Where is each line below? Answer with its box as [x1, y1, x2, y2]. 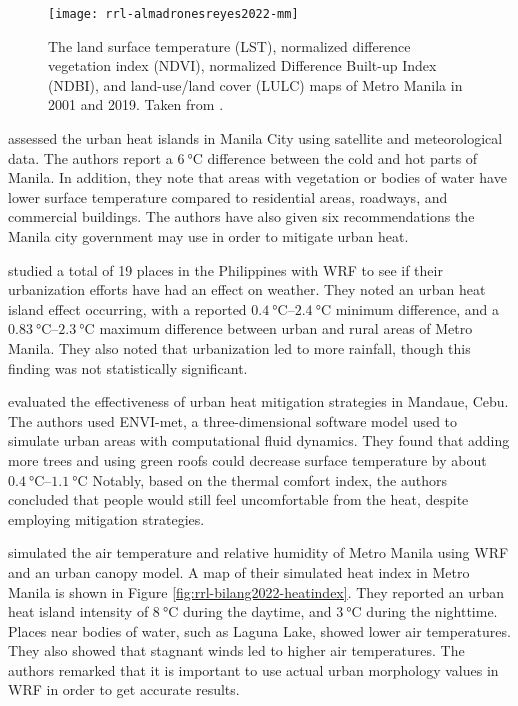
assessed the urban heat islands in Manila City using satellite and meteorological [8, 128, 503, 149]
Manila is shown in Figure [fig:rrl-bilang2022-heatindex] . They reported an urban [8, 581, 505, 602]
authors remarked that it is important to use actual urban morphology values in [8, 659, 499, 680]
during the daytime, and [182, 601, 332, 622]
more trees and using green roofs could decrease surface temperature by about [8, 449, 487, 470]
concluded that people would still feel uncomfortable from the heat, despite [8, 489, 469, 510]
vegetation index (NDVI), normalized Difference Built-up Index [48, 55, 437, 76]
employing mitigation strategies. [8, 508, 205, 529]
